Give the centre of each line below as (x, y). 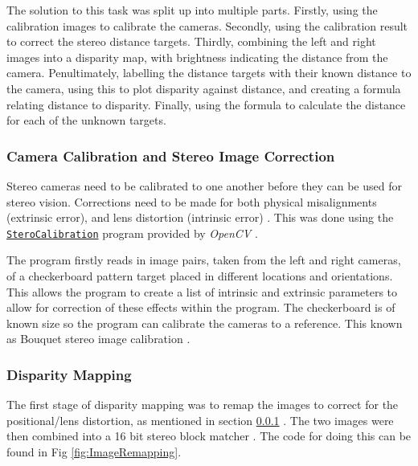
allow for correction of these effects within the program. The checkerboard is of (201, 307)
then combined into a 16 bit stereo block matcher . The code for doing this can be (209, 436)
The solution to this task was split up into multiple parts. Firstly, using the (192, 10)
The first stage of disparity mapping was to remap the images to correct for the (203, 405)
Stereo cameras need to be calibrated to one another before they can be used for (204, 185)
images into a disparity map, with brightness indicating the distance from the (197, 57)
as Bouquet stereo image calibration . (98, 339)
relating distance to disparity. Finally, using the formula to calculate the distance (206, 104)
